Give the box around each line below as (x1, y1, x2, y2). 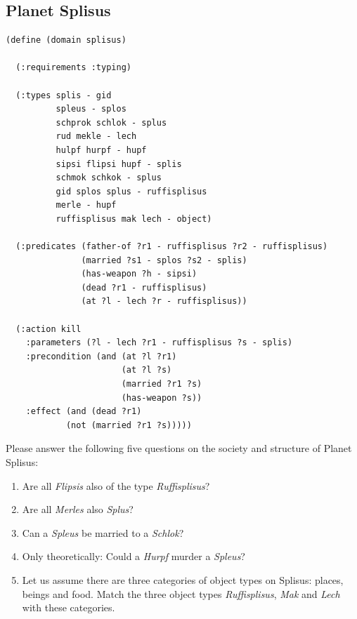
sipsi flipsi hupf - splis (56, 159, 182, 169)
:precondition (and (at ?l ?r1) (25, 351, 177, 361)
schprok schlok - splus (56, 117, 167, 128)
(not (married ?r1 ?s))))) (65, 420, 192, 430)
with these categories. (22, 600, 115, 615)
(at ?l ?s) (121, 365, 172, 375)
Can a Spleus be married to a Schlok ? (22, 525, 184, 540)
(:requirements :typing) (15, 62, 131, 73)
